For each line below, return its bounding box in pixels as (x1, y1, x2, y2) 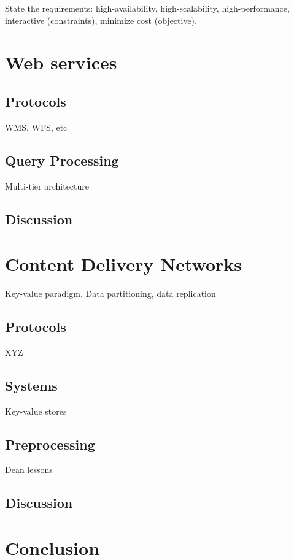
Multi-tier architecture (5, 179, 90, 192)
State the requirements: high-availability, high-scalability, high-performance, (5, 2, 290, 14)
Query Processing (5, 150, 119, 169)
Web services (5, 50, 117, 75)
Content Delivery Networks (5, 251, 242, 277)
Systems (5, 375, 58, 394)
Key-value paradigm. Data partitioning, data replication (5, 287, 216, 300)
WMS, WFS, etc (5, 120, 68, 133)
